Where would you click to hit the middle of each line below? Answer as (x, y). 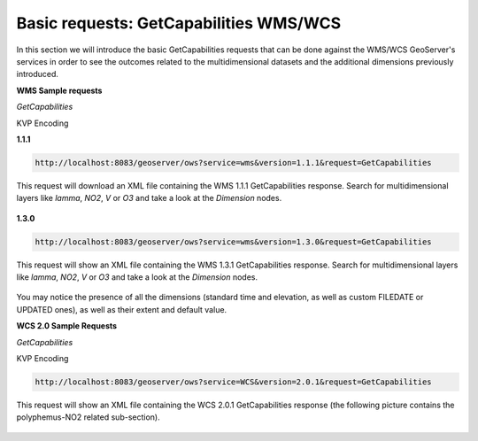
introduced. (38, 74)
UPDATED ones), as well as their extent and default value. (122, 309)
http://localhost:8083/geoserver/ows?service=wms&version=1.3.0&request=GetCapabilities (234, 242)
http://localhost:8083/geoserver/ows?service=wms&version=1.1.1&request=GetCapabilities (234, 162)
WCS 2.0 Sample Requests (67, 326)
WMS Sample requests (59, 90)
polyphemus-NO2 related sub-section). (88, 417)
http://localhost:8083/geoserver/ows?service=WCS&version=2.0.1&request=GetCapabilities (234, 382)
